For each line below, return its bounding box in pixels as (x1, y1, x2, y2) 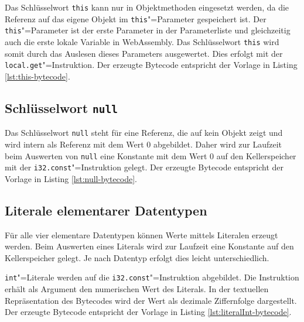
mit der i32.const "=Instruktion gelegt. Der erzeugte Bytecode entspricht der (5, 161, 284, 173)
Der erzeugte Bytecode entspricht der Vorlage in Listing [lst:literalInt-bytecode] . (5, 306, 292, 318)
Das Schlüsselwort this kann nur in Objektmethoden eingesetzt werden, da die (5, 1, 289, 13)
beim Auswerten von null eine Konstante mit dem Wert (5, 149, 207, 162)
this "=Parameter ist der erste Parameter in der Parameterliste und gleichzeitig (5, 24, 291, 36)
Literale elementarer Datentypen (5, 201, 207, 219)
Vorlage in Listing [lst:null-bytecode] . (5, 172, 138, 184)
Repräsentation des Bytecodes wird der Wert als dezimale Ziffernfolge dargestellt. (5, 294, 297, 306)
